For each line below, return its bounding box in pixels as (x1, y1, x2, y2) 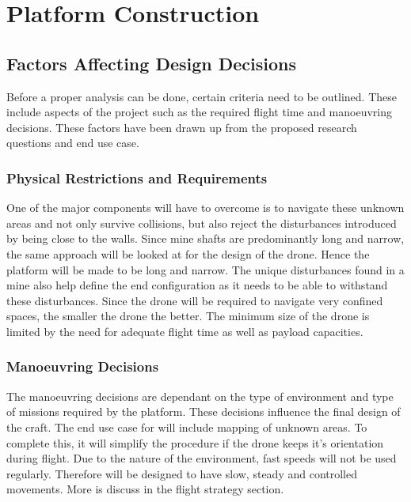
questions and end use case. (6, 134, 139, 151)
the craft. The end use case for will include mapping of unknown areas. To (6, 418, 367, 435)
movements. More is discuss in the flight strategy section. (6, 481, 284, 497)
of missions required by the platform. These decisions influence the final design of (6, 403, 401, 420)
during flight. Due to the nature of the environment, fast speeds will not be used (6, 450, 397, 466)
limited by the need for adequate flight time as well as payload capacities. (6, 323, 363, 339)
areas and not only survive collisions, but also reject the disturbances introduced (6, 214, 397, 231)
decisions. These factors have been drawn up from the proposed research (6, 119, 357, 135)
